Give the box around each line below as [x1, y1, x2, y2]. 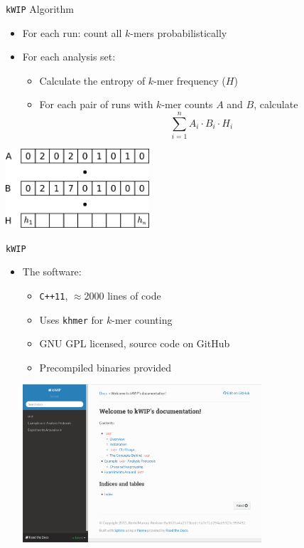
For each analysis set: [22, 49, 116, 64]
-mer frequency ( [153, 73, 226, 88]
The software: [22, 264, 82, 279]
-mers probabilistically [130, 25, 227, 40]
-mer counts [161, 97, 213, 112]
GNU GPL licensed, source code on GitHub [39, 336, 230, 351]
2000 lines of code [84, 288, 161, 302]
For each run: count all [22, 25, 122, 40]
